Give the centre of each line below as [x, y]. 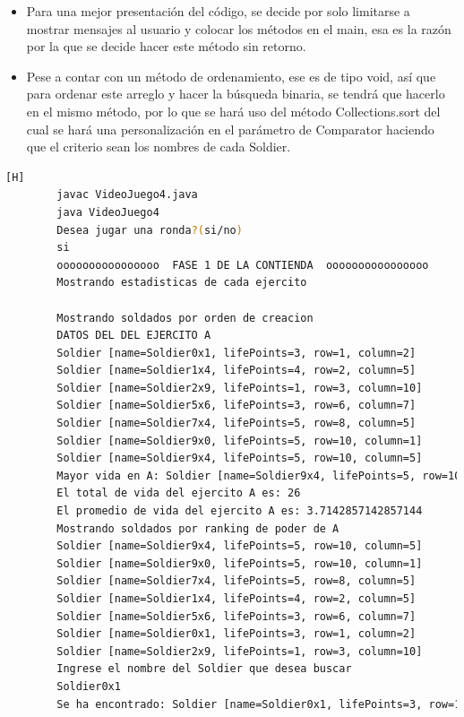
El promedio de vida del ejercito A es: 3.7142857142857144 [240, 511]
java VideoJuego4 [108, 212]
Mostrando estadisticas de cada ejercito [182, 283]
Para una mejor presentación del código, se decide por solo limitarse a [218, 11]
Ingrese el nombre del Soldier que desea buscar [204, 669]
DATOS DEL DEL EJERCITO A [134, 336]
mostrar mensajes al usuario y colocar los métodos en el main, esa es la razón [239, 28]
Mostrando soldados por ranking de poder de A [198, 528]
